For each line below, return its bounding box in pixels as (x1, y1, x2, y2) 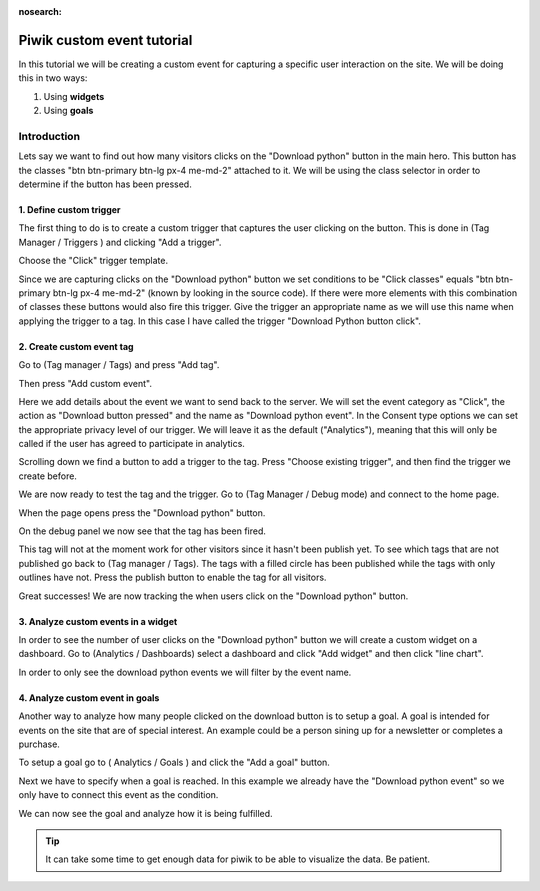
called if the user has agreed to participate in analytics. (18, 438, 245, 450)
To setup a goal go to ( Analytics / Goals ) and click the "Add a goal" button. (18, 756, 330, 769)
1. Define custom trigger (18, 204, 121, 215)
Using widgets (43, 90, 105, 102)
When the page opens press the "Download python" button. (18, 506, 266, 519)
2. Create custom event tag (18, 340, 134, 352)
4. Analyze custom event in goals (18, 691, 160, 704)
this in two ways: (18, 72, 88, 84)
